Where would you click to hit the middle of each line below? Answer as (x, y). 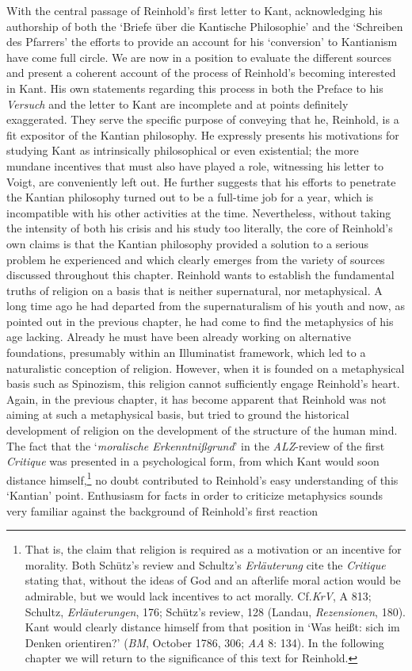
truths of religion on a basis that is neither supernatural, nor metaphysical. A (195, 290)
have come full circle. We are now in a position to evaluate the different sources (199, 57)
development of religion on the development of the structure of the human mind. (202, 430)
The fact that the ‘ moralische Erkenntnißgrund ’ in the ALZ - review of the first (196, 445)
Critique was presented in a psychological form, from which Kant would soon (193, 461)
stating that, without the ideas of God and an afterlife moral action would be (213, 580)
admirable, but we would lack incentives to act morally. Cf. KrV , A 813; (198, 596)
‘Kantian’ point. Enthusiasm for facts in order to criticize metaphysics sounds (195, 495)
